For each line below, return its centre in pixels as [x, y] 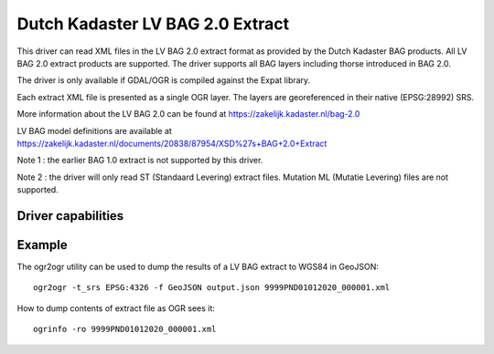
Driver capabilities [70, 216]
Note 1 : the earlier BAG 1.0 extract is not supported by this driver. [140, 161]
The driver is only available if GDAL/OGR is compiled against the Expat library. [164, 80]
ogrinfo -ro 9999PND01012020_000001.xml [125, 329]
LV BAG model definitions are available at [95, 130]
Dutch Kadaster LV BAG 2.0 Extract [153, 24]
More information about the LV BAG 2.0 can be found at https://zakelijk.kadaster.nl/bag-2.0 [188, 114]
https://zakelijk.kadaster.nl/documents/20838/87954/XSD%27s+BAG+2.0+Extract [172, 143]
